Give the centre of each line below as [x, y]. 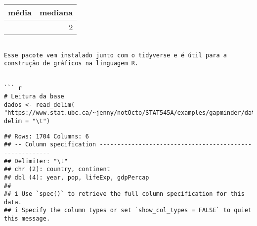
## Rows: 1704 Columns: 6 [46, 136]
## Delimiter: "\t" [36, 161]
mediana [56, 12]
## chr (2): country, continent [57, 169]
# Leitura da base [34, 96]
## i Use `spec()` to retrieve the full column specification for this [124, 194]
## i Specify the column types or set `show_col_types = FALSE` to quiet [128, 210]
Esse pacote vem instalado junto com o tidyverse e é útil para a [116, 55]
